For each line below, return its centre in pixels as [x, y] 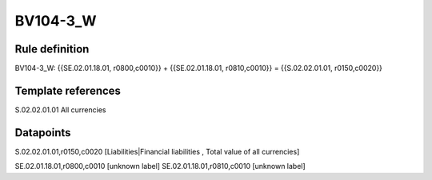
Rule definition [52, 49]
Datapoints [43, 133]
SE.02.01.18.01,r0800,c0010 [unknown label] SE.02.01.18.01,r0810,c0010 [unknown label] [160, 166]
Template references [68, 90]
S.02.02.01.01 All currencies [60, 110]
